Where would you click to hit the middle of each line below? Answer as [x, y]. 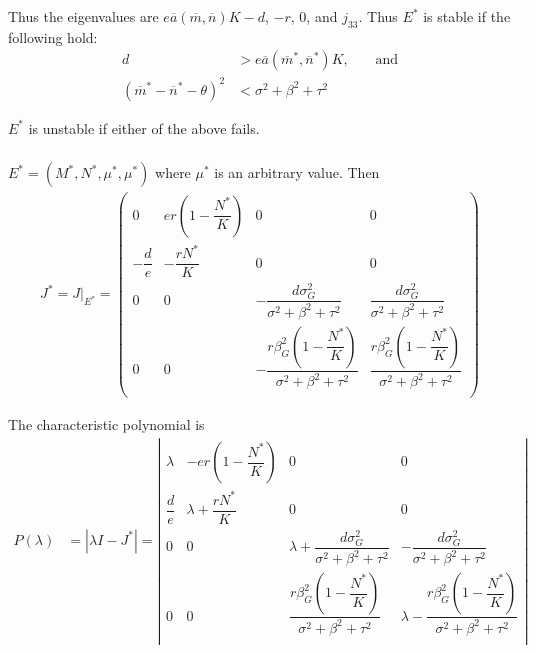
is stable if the [467, 16]
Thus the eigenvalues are [83, 16]
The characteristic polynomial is [106, 424]
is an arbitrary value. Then [297, 172]
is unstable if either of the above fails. [144, 127]
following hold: [53, 36]
